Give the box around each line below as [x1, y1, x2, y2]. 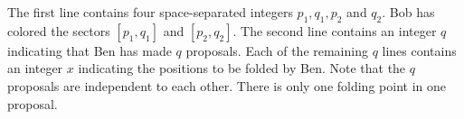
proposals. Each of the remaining [185, 41, 368, 59]
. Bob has [382, 3, 435, 21]
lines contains [382, 41, 457, 59]
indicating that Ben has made [7, 41, 172, 59]
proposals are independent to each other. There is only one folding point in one [7, 76, 446, 95]
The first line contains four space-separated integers [7, 3, 293, 21]
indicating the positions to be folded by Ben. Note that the [78, 59, 406, 78]
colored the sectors [7, 21, 110, 40]
